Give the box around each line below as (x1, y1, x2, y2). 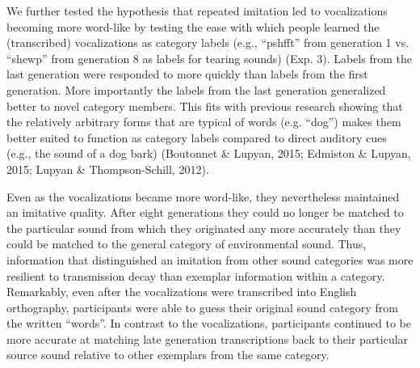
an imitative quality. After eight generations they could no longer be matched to (6, 204, 404, 221)
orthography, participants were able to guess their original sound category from (6, 298, 398, 315)
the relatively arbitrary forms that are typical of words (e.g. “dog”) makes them (6, 113, 401, 130)
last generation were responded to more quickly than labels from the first (6, 66, 368, 82)
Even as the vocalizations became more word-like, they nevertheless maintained (6, 188, 400, 205)
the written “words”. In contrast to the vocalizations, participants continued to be (6, 315, 411, 332)
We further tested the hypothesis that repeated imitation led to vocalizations (6, 2, 388, 19)
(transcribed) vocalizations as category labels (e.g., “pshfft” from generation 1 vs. (6, 34, 409, 51)
